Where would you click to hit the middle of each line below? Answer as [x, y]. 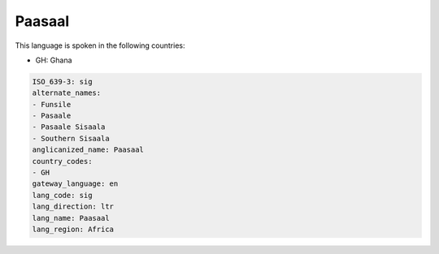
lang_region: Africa [73, 229]
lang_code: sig [62, 195]
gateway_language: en [75, 184]
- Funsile [52, 104]
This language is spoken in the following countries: [100, 45]
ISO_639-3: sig [62, 82]
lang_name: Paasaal [71, 218]
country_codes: [62, 161]
